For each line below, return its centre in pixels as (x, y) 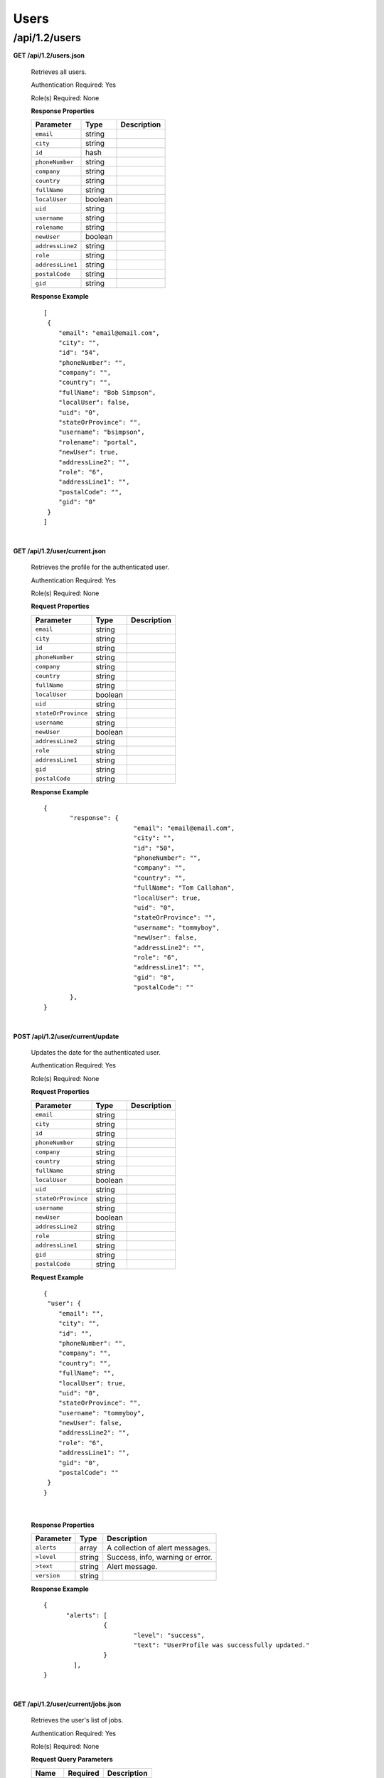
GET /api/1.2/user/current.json (59, 550)
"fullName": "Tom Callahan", (184, 888)
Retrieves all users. (59, 72)
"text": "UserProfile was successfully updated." (222, 1645)
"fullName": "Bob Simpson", (107, 392)
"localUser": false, (94, 403)
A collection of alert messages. (159, 1548)
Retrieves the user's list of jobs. (77, 1720)
